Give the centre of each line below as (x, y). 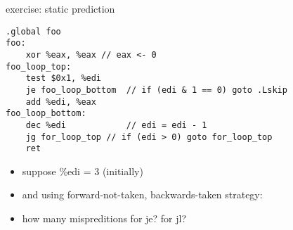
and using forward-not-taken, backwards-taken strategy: (142, 194)
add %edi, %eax (61, 102)
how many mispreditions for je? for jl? (104, 218)
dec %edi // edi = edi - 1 (116, 125)
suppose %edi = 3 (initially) (83, 171)
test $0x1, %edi (64, 78)
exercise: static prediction (60, 8)
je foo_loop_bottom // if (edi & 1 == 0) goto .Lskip (156, 90)
